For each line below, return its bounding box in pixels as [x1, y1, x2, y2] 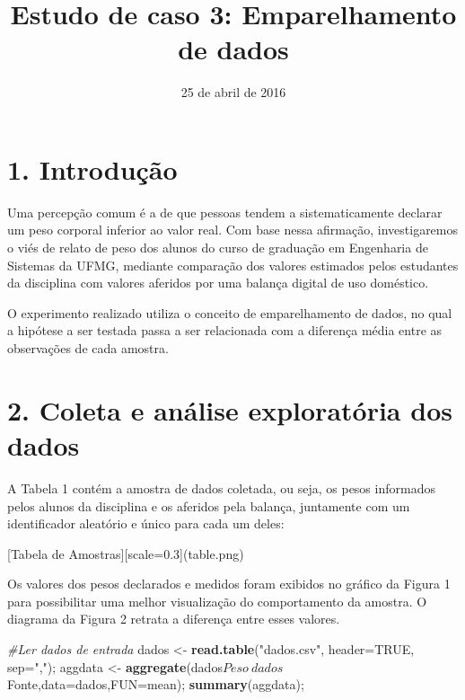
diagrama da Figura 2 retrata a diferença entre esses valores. [7, 609, 340, 628]
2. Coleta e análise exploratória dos [7, 391, 452, 428]
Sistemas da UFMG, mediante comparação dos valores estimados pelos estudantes [7, 255, 459, 274]
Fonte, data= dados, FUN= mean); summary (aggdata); [7, 675, 304, 694]
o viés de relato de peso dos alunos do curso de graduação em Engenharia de [7, 238, 428, 257]
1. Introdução [7, 150, 178, 187]
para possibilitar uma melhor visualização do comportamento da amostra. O [7, 591, 427, 610]
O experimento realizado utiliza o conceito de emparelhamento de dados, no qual [7, 303, 452, 322]
